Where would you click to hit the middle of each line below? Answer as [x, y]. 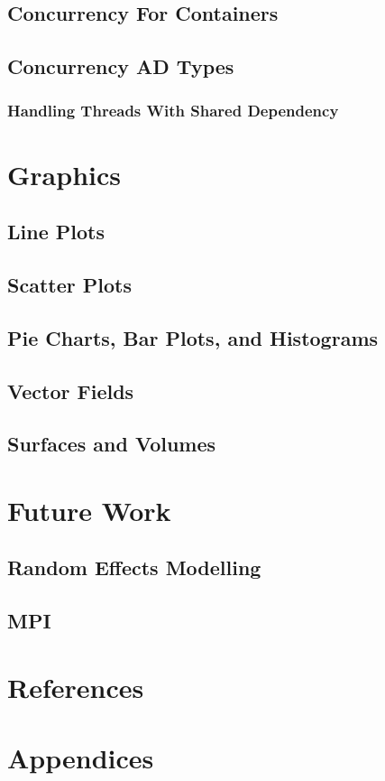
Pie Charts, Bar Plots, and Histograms [193, 337]
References [76, 687]
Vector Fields [71, 390]
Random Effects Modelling [134, 567]
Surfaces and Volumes [112, 444]
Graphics [64, 174]
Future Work [89, 510]
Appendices [81, 758]
